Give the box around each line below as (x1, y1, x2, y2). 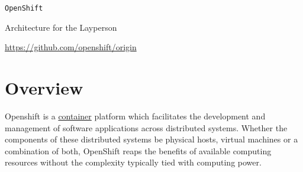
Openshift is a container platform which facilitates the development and (5, 109, 266, 122)
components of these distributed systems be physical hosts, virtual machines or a (5, 133, 298, 145)
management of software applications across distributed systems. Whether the (5, 121, 288, 134)
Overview (5, 76, 83, 100)
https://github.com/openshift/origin (5, 41, 137, 53)
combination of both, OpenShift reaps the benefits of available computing (5, 144, 272, 157)
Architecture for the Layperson (5, 21, 117, 33)
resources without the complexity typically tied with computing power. (5, 156, 262, 168)
